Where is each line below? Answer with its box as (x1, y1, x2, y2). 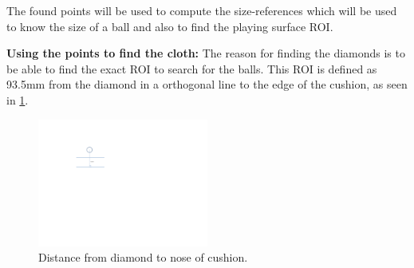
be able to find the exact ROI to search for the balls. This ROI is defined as (6, 60, 377, 77)
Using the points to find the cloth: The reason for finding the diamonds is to (6, 45, 405, 61)
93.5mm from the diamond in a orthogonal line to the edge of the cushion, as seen (6, 76, 408, 93)
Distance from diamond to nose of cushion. (38, 249, 248, 266)
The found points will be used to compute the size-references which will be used (6, 2, 397, 18)
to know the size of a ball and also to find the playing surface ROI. (6, 18, 333, 34)
